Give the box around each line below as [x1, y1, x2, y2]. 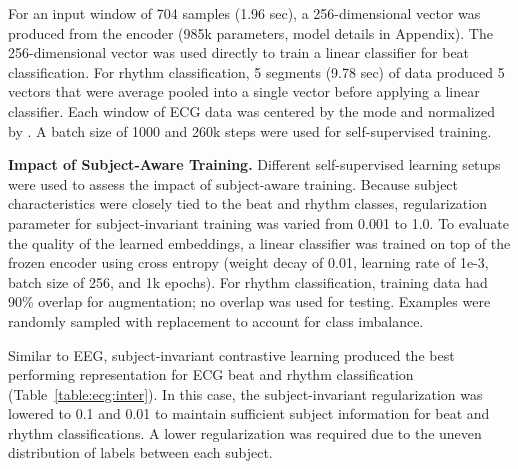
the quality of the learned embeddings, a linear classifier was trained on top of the [8, 232, 511, 253]
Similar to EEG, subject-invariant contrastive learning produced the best [8, 344, 455, 365]
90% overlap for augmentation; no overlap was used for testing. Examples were [8, 291, 491, 312]
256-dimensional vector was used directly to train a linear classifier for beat [8, 42, 470, 63]
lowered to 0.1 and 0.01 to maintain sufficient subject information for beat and [8, 403, 490, 424]
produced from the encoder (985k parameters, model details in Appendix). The [8, 22, 493, 43]
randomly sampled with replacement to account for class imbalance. [8, 310, 424, 331]
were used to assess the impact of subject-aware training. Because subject [8, 173, 459, 194]
